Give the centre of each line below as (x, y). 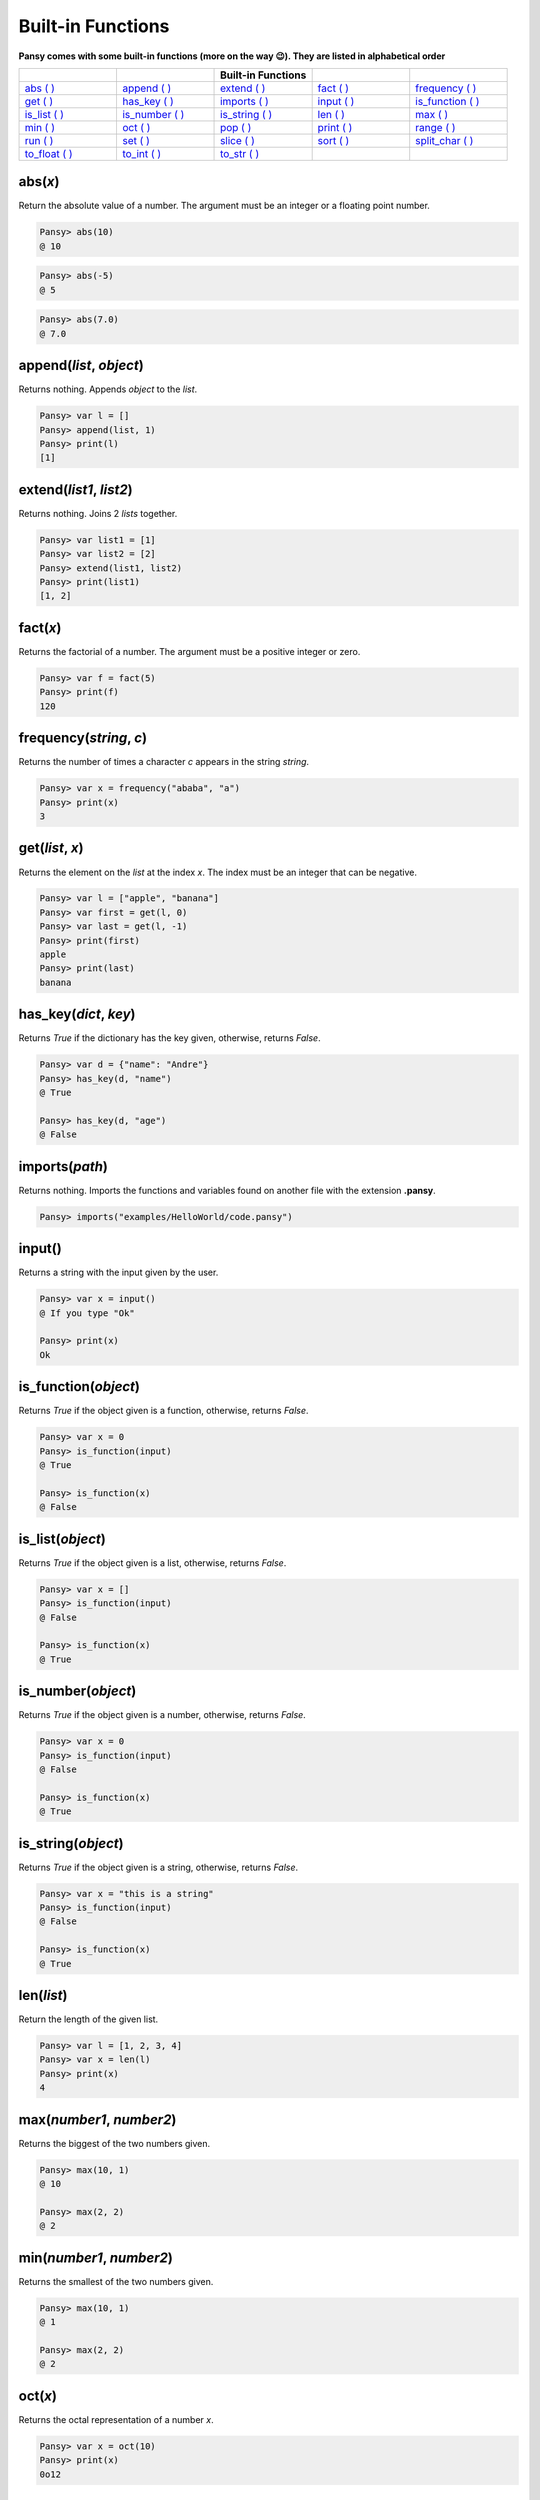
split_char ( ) (444, 140)
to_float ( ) (49, 153)
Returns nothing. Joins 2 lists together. (98, 513)
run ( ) (39, 140)
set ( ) (135, 140)
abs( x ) (39, 181)
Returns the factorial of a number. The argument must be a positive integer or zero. (189, 651)
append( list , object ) (81, 365)
